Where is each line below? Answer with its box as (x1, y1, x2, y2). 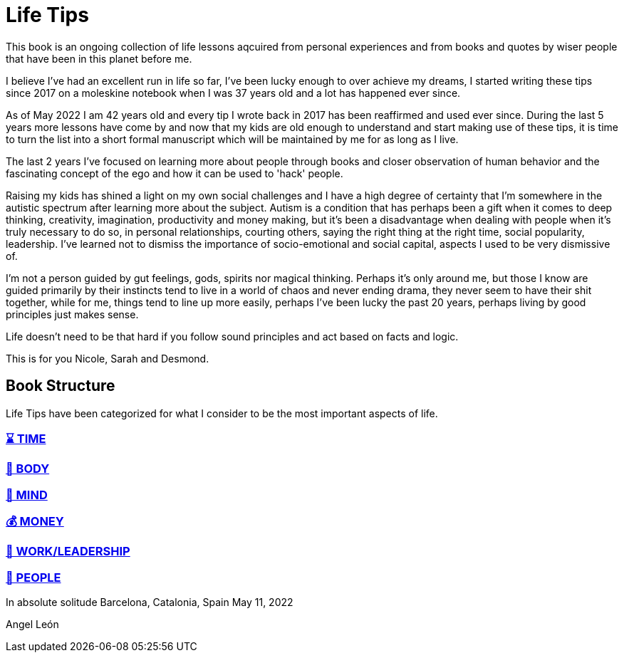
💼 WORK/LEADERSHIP (6, 544, 130, 559)
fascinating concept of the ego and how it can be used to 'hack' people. (6, 167, 343, 179)
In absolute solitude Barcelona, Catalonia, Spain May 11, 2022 (6, 596, 293, 609)
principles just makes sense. (6, 308, 139, 320)
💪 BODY (6, 461, 50, 476)
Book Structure (6, 377, 115, 395)
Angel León (6, 618, 59, 631)
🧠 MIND (6, 487, 48, 502)
